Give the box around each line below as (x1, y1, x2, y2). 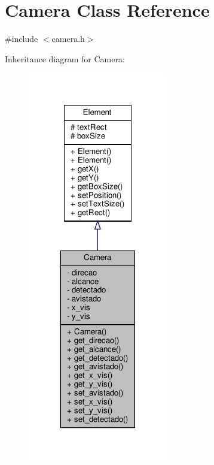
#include (5, 32, 38, 45)
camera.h (51, 32, 85, 45)
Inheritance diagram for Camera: (5, 52, 125, 65)
